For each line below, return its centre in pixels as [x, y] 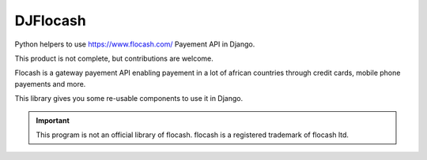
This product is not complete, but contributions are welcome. [114, 58]
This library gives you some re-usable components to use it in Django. [129, 99]
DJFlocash [50, 20]
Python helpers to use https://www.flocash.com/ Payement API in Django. [135, 44]
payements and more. [50, 84]
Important [53, 120]
